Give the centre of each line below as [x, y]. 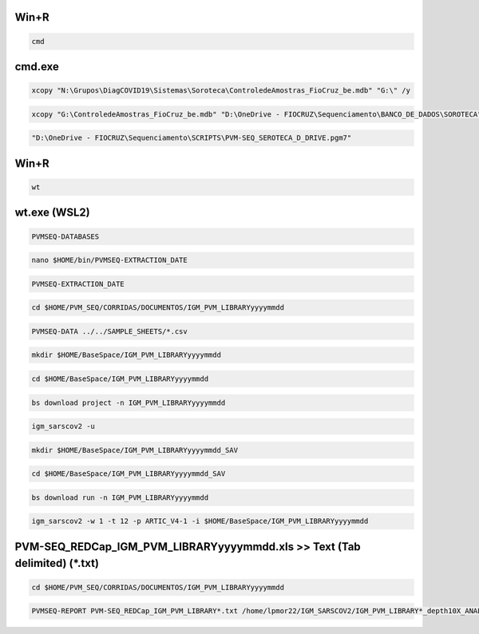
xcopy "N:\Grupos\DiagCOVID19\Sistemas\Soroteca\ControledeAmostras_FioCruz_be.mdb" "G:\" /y [221, 91]
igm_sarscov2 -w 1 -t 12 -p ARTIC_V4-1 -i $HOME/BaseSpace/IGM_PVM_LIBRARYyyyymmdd [200, 521]
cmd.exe [37, 67]
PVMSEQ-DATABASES [65, 236]
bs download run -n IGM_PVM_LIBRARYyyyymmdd [120, 497]
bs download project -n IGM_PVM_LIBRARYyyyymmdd [129, 402]
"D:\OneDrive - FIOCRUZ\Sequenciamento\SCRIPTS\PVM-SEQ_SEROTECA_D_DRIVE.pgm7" [192, 138]
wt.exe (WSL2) [53, 213]
